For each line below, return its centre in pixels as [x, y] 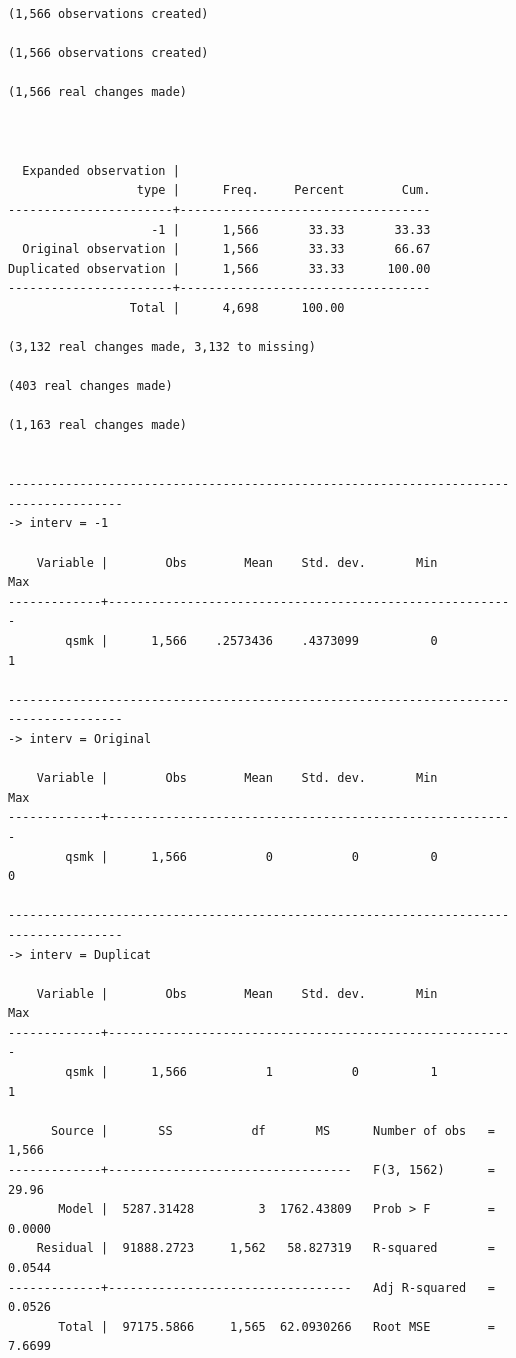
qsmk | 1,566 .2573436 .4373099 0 [251, 641]
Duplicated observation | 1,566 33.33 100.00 [219, 268]
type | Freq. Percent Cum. [283, 190]
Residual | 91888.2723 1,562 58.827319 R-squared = [265, 1248]
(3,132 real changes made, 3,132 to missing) [162, 347]
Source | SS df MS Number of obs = [272, 1130]
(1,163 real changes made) [97, 425]
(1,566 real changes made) [97, 92]
